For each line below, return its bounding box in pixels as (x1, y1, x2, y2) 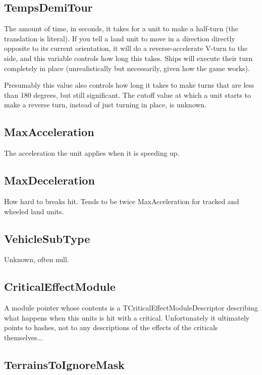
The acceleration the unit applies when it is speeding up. (4, 148, 180, 158)
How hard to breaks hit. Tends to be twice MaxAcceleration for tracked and (4, 196, 239, 206)
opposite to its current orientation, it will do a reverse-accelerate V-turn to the (4, 43, 247, 53)
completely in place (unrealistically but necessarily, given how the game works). (4, 62, 250, 73)
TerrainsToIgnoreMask (4, 356, 125, 372)
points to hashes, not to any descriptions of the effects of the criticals (4, 322, 218, 333)
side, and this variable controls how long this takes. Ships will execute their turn (4, 52, 253, 63)
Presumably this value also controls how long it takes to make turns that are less (4, 80, 254, 90)
